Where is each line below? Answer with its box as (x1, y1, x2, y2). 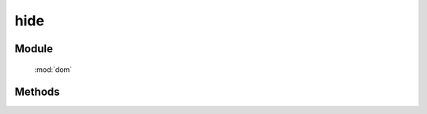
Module (14, 42, 53, 55)
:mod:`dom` (34, 64, 73, 74)
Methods (14, 85, 60, 99)
